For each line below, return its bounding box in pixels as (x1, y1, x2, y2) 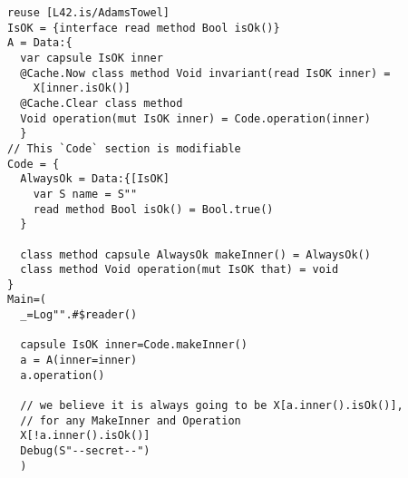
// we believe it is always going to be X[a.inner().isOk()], (20, 399, 403, 413)
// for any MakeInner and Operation (20, 414, 241, 427)
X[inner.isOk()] (33, 82, 131, 95)
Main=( (7, 293, 46, 307)
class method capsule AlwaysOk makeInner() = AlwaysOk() (20, 248, 371, 261)
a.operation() (20, 368, 105, 382)
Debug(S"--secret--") (20, 444, 151, 458)
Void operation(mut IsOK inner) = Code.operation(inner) (20, 112, 371, 125)
